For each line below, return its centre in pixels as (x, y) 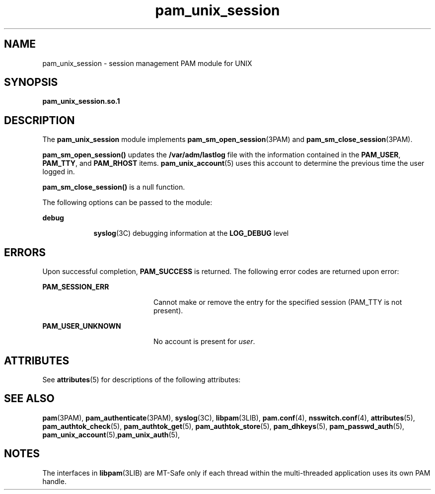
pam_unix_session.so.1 (81, 101)
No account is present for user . (204, 342)
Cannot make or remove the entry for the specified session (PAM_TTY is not (278, 302)
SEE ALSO (29, 399)
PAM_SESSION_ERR (76, 287)
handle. (54, 481)
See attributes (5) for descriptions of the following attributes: (142, 379)
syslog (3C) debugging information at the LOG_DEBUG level (191, 233)
